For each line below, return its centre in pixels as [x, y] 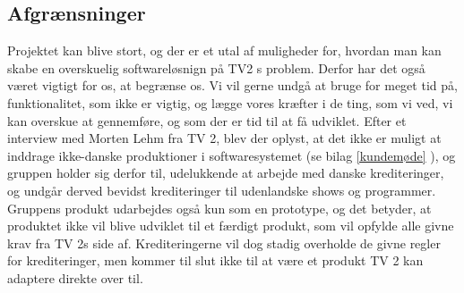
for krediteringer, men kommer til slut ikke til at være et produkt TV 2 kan [215, 260]
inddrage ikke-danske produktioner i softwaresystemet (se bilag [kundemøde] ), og [232, 155]
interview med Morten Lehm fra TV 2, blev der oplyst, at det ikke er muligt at [224, 138]
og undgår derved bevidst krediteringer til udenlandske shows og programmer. [222, 190]
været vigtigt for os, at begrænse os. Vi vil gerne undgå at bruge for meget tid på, [232, 85]
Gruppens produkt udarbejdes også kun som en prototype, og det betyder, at [219, 208]
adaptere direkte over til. [75, 277]
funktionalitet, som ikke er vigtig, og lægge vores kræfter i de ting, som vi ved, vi [230, 102]
